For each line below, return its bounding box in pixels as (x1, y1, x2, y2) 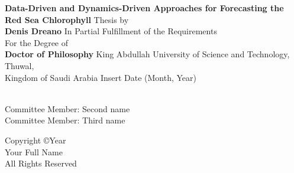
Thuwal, (5, 59, 34, 71)
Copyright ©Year (5, 133, 66, 146)
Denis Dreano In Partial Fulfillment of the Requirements (5, 25, 217, 37)
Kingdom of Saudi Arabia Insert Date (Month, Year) (5, 71, 197, 83)
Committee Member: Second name (5, 102, 130, 115)
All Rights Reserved (5, 157, 77, 169)
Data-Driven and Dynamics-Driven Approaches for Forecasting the (5, 2, 284, 14)
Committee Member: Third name (5, 114, 125, 126)
